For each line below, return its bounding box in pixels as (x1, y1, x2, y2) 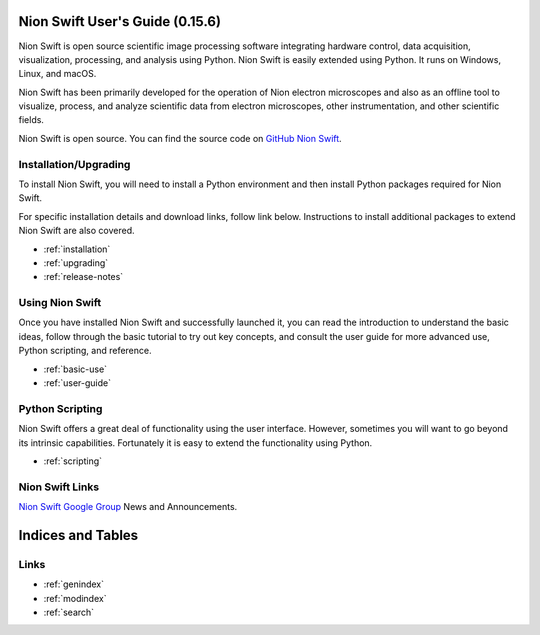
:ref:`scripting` (43, 455, 103, 467)
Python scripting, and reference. (18, 345, 152, 357)
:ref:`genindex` (43, 578, 105, 590)
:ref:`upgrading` (43, 256, 109, 269)
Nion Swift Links (18, 480, 100, 494)
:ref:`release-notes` (43, 271, 124, 283)
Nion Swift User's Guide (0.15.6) (18, 13, 222, 30)
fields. (18, 114, 45, 126)
